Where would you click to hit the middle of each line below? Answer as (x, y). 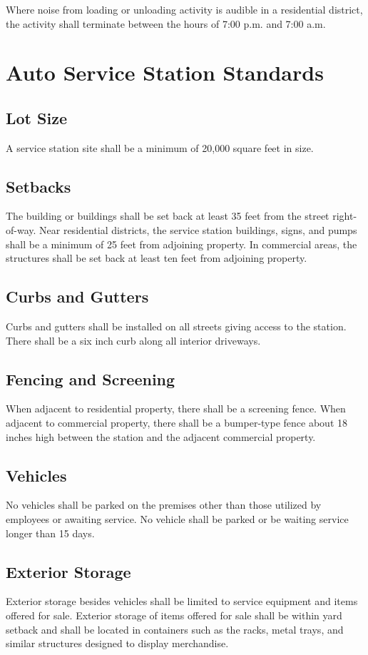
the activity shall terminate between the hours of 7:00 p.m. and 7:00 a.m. (166, 23)
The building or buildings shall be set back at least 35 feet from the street (168, 216)
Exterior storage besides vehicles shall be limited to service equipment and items (182, 601)
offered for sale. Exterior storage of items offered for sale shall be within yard (174, 615)
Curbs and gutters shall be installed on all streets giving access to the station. (176, 326)
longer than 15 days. (50, 533)
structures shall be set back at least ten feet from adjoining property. (157, 258)
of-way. (21, 230)
